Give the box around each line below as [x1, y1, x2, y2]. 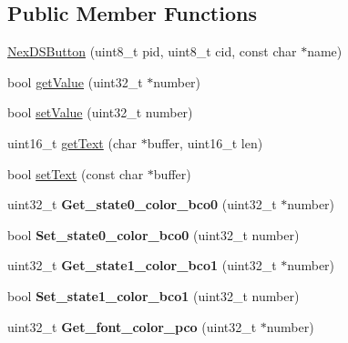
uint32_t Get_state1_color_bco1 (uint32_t [7, 256, 277, 275]
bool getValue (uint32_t [7, 72, 143, 91]
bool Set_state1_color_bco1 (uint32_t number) [7, 286, 300, 305]
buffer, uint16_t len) [147, 133, 263, 152]
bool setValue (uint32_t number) [7, 103, 193, 122]
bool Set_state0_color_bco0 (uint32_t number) [7, 225, 300, 244]
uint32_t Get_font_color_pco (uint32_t [7, 317, 257, 336]
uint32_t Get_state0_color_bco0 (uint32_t [7, 195, 277, 214]
